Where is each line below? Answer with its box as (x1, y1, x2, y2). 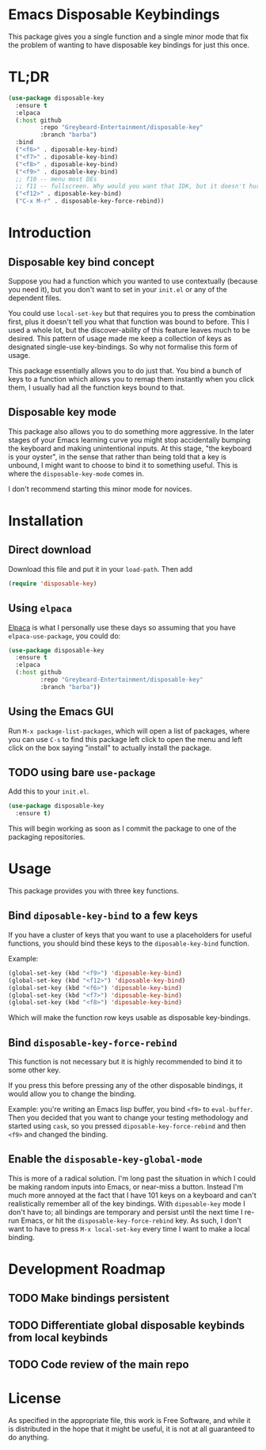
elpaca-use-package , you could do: (8, 631, 121, 641)
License (8, 1390, 62, 1407)
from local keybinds (8, 1330, 108, 1344)
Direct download (8, 543, 92, 557)
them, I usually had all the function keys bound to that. (8, 382, 185, 392)
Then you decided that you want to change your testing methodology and (8, 1113, 249, 1122)
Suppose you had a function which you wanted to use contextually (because (8, 276, 258, 286)
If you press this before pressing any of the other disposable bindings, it (8, 1081, 243, 1090)
